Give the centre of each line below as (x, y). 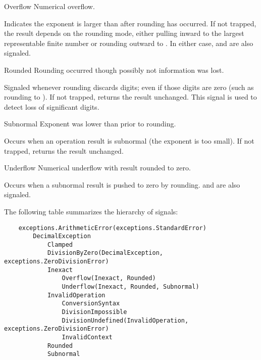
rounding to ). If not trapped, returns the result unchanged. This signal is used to (130, 97)
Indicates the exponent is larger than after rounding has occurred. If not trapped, (130, 23)
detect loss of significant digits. (52, 106)
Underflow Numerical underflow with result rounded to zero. (97, 168)
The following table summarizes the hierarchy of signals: (91, 211)
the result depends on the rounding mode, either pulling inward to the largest (124, 33)
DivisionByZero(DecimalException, (105, 253)
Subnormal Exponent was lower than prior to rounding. (90, 124)
